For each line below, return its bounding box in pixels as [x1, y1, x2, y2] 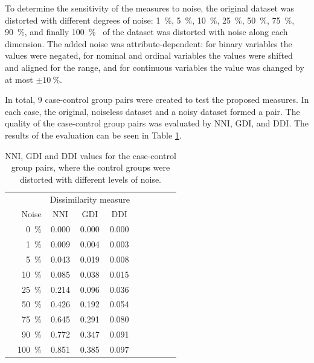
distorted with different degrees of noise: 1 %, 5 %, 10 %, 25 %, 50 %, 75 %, [5, 13, 295, 26]
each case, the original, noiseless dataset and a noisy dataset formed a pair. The [5, 105, 300, 117]
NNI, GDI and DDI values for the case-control [5, 149, 176, 162]
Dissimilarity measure [50, 192, 130, 205]
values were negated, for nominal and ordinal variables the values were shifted [5, 49, 293, 62]
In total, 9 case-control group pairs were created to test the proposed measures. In [5, 93, 309, 106]
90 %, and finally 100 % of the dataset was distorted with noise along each [5, 25, 288, 38]
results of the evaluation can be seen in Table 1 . [5, 128, 182, 141]
